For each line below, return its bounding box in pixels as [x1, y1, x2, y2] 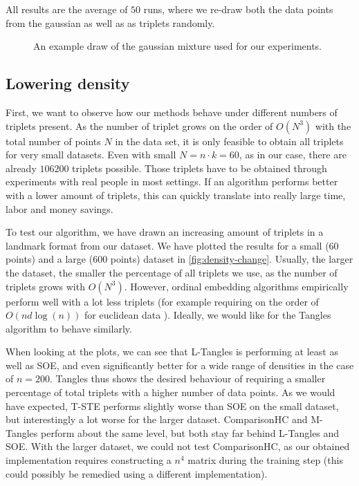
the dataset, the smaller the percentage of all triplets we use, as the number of [6, 265, 338, 279]
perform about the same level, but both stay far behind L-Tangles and [41, 425, 340, 440]
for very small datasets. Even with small [6, 147, 176, 162]
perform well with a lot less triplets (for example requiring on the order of [6, 294, 319, 308]
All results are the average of [6, 2, 128, 16]
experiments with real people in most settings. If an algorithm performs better [6, 174, 338, 189]
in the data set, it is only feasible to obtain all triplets [115, 133, 344, 148]
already [6, 160, 37, 175]
